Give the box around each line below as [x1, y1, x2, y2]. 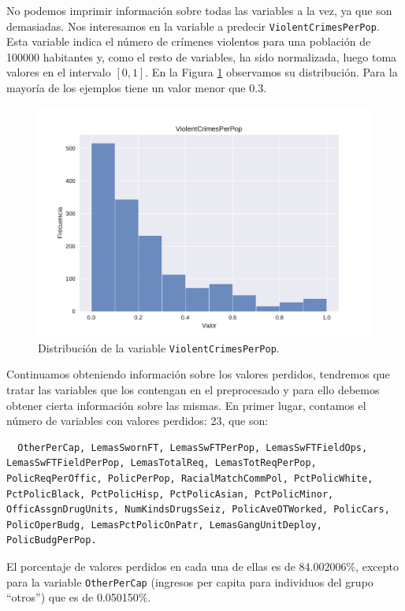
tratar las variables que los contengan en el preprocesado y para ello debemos [6, 381, 380, 397]
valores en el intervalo [6, 64, 111, 80]
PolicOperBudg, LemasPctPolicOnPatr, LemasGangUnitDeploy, [6, 519, 322, 531]
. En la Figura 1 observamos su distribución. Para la [145, 64, 398, 80]
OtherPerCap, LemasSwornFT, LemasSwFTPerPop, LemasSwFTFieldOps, [17, 441, 368, 453]
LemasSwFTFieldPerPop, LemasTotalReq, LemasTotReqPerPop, [6, 457, 317, 469]
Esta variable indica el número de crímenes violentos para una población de [6, 33, 371, 50]
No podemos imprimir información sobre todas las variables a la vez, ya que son [6, 2, 392, 18]
